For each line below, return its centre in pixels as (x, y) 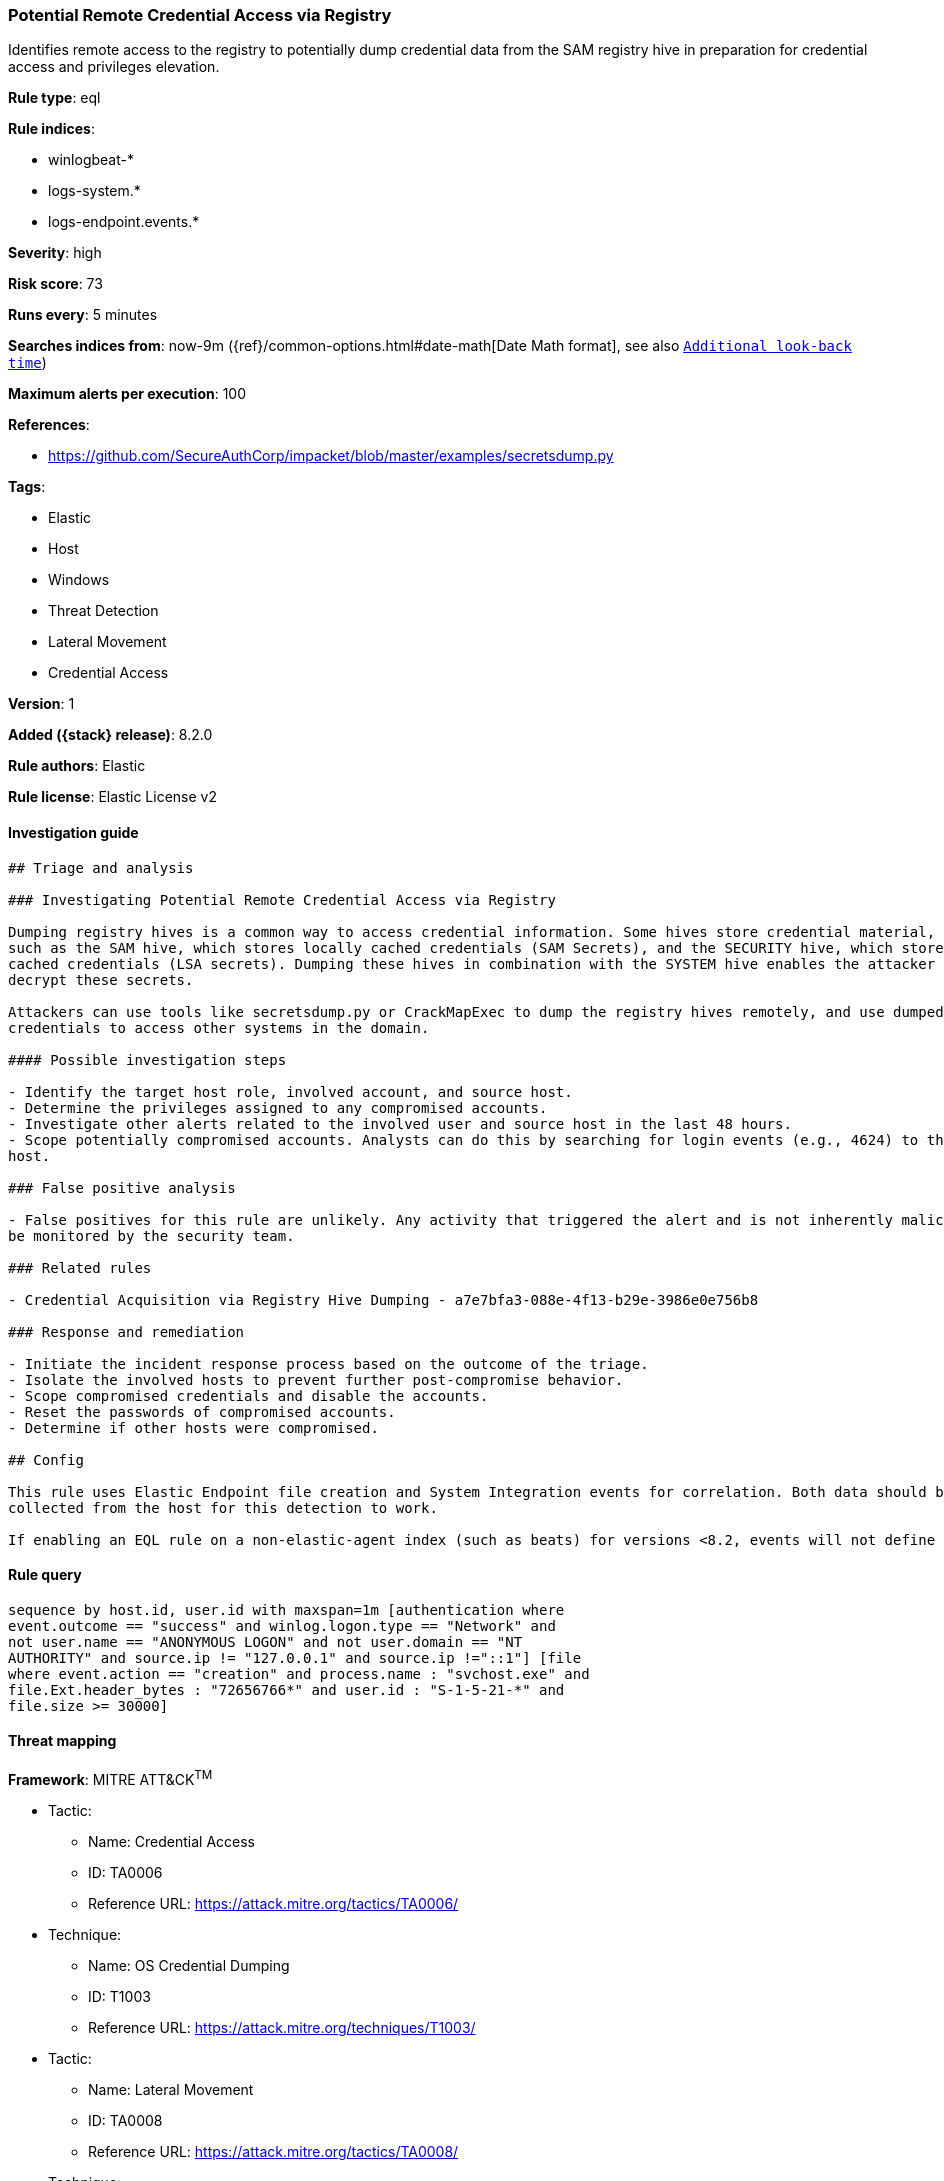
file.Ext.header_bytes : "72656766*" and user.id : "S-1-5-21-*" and (286, 1689)
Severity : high (55, 253)
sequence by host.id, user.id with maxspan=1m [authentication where (286, 1609)
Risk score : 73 (55, 284)
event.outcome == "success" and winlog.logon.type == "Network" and (282, 1625)
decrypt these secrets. (101, 979)
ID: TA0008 (125, 2120)
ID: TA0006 (125, 1872)
